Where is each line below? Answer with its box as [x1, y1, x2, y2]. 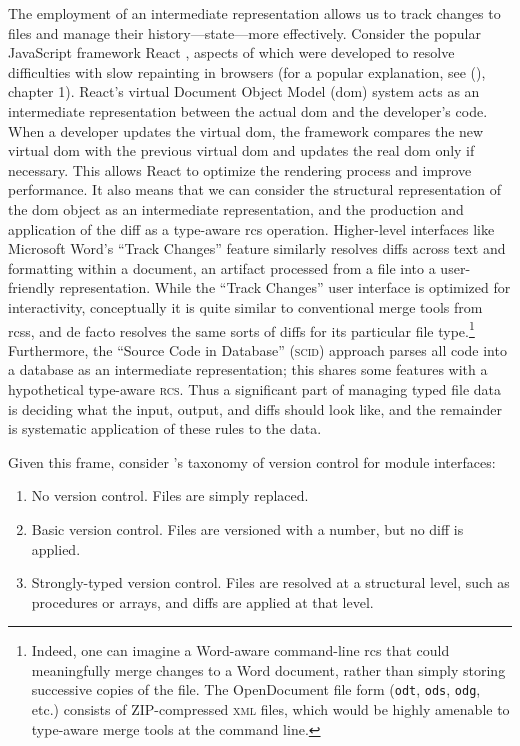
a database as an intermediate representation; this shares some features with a [8, 359, 488, 380]
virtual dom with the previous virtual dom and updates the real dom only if [8, 140, 475, 161]
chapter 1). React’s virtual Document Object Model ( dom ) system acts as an [8, 81, 480, 102]
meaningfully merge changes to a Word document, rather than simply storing [31, 659, 506, 680]
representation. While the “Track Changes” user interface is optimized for [59, 277, 511, 298]
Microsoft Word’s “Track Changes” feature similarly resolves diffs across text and [8, 238, 506, 259]
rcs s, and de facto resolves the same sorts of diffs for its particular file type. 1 [8, 317, 475, 341]
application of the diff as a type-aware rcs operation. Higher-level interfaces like [8, 218, 495, 239]
